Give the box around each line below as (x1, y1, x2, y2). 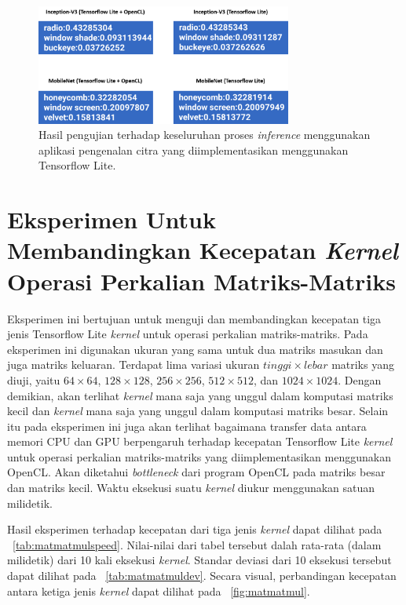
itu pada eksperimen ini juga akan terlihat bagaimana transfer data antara (7, 417, 367, 434)
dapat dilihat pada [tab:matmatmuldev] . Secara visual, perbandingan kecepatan (7, 567, 397, 584)
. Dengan (338, 371, 382, 388)
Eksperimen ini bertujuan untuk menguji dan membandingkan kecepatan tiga (7, 310, 382, 326)
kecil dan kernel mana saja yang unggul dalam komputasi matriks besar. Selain (7, 403, 389, 419)
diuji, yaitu (7, 371, 60, 388)
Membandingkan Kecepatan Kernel (7, 234, 398, 267)
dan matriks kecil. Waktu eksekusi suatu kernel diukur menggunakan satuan (7, 479, 375, 496)
